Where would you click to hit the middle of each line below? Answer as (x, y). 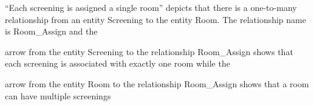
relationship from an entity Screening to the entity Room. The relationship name (155, 19)
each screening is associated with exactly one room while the (118, 63)
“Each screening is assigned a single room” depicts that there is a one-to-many (151, 7)
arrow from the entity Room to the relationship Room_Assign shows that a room (157, 83)
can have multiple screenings (58, 95)
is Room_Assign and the (51, 31)
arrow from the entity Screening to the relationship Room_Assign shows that (149, 51)
